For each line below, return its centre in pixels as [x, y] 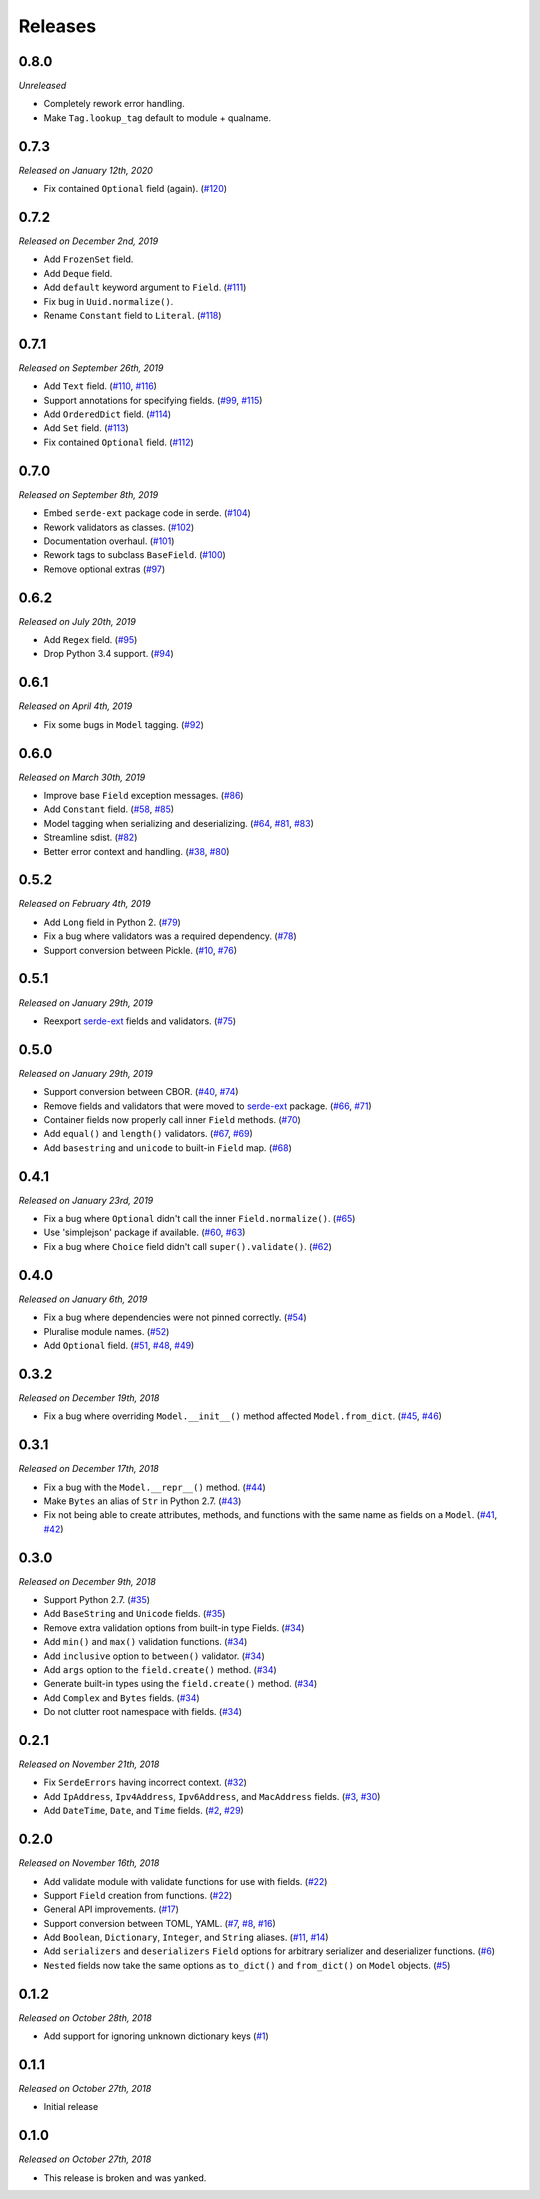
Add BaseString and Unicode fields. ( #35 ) [134, 1614]
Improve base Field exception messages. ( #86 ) [143, 795]
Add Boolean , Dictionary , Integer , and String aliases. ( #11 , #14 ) [186, 1937]
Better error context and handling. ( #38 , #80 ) [136, 851]
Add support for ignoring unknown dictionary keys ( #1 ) [156, 2036]
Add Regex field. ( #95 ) [90, 640]
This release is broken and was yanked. [125, 2177]
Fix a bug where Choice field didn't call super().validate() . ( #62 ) [187, 1246]
